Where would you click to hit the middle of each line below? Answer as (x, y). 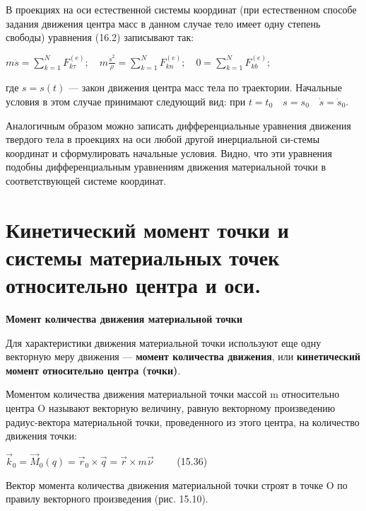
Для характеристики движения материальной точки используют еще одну (164, 342)
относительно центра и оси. (134, 285)
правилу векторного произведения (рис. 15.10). (107, 499)
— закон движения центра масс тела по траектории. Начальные (205, 87)
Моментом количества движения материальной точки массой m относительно (173, 394)
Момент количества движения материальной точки (124, 319)
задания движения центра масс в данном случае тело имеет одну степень (163, 23)
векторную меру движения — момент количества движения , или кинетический (183, 356)
